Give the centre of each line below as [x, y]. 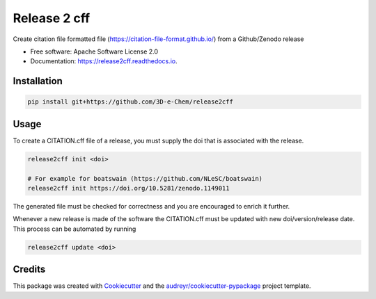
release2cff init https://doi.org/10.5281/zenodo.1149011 [128, 188]
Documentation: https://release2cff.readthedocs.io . [104, 61]
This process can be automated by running [75, 229]
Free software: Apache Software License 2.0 [94, 51]
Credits [29, 269]
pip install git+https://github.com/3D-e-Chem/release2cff [130, 102]
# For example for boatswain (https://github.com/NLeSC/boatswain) [145, 178]
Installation [38, 81]
